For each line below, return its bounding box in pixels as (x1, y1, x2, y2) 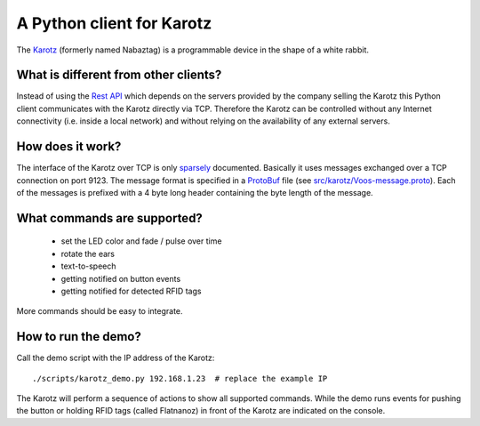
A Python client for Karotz (16, 13, 212, 33)
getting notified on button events (60, 273, 181, 284)
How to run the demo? (16, 329, 141, 344)
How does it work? (16, 139, 122, 155)
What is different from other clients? (16, 68, 222, 83)
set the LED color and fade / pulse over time (60, 236, 222, 246)
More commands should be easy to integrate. (16, 306, 183, 317)
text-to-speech (60, 261, 116, 271)
